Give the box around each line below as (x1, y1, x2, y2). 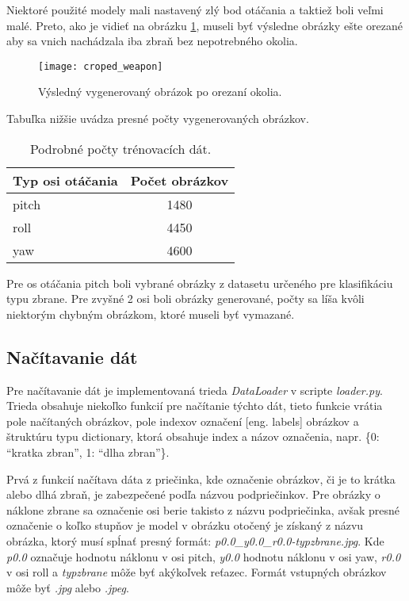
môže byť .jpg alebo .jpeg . (6, 579, 129, 595)
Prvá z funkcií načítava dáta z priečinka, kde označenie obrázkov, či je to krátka (6, 470, 396, 487)
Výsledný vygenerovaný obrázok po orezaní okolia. (38, 83, 282, 100)
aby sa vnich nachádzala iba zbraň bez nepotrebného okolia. (6, 33, 298, 49)
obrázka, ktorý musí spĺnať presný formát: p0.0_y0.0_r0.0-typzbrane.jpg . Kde (6, 532, 384, 549)
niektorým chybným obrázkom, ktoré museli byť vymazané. (6, 305, 295, 322)
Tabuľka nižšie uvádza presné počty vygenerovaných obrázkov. (6, 110, 309, 127)
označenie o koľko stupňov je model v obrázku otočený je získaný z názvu (6, 517, 364, 534)
